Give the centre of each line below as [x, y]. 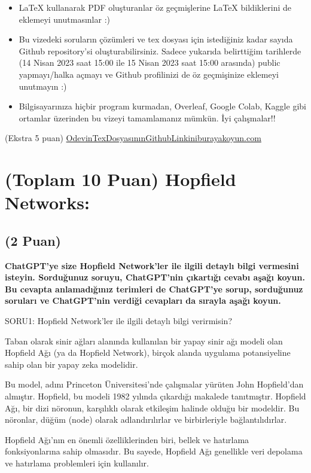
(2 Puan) [33, 240]
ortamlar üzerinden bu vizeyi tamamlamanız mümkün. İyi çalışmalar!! [147, 118]
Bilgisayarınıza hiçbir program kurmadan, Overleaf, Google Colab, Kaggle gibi [162, 106]
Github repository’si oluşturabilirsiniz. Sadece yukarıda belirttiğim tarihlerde [160, 51]
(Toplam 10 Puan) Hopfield [121, 179]
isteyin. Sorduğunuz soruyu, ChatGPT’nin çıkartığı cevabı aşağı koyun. [155, 277]
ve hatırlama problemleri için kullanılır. [77, 463]
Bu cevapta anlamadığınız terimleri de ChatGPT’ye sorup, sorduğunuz [154, 289]
